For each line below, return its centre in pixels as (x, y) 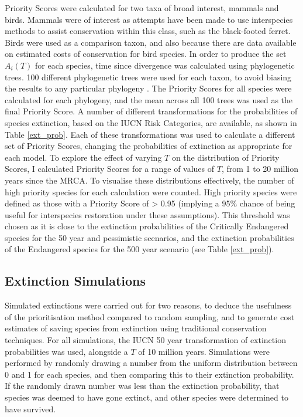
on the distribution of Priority (225, 157)
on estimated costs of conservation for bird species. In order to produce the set (146, 54)
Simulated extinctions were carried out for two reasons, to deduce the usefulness (148, 305)
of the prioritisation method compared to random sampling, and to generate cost (150, 316)
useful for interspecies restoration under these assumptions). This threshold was (147, 214)
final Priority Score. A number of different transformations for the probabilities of (151, 111)
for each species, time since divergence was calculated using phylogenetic (165, 65)
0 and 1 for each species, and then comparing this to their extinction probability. (149, 374)
